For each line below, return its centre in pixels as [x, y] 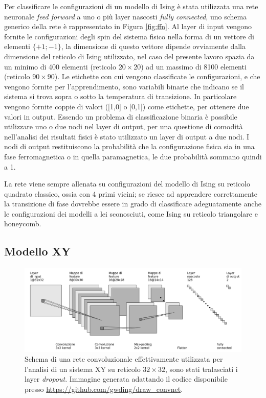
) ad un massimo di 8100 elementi [194, 66]
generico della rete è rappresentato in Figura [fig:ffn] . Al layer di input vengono [128, 26]
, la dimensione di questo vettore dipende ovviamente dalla [153, 46]
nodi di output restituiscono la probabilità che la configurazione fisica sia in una [129, 146]
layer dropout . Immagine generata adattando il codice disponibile [126, 379]
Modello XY [38, 251]
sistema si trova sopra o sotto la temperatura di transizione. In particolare [120, 96]
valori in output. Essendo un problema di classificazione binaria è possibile [121, 116]
